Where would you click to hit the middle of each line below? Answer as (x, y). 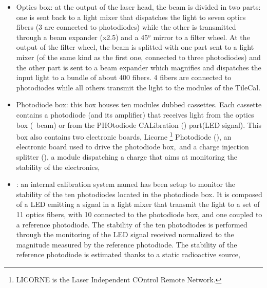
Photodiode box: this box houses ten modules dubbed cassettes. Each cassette (139, 104)
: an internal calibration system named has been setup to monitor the (126, 184)
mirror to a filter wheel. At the (202, 37)
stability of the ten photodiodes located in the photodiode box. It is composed (139, 194)
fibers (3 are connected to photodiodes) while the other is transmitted (126, 27)
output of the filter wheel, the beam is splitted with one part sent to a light (135, 47)
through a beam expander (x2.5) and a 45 (82, 37)
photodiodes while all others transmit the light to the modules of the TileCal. (138, 87)
